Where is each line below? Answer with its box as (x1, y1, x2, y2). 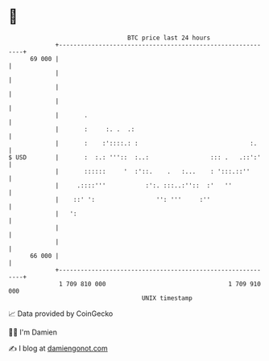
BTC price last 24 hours (127, 34, 211, 42)
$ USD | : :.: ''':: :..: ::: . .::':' (8, 153, 262, 162)
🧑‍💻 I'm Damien (8, 327, 58, 337)
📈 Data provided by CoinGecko (8, 309, 114, 318)
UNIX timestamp (141, 293, 193, 302)
